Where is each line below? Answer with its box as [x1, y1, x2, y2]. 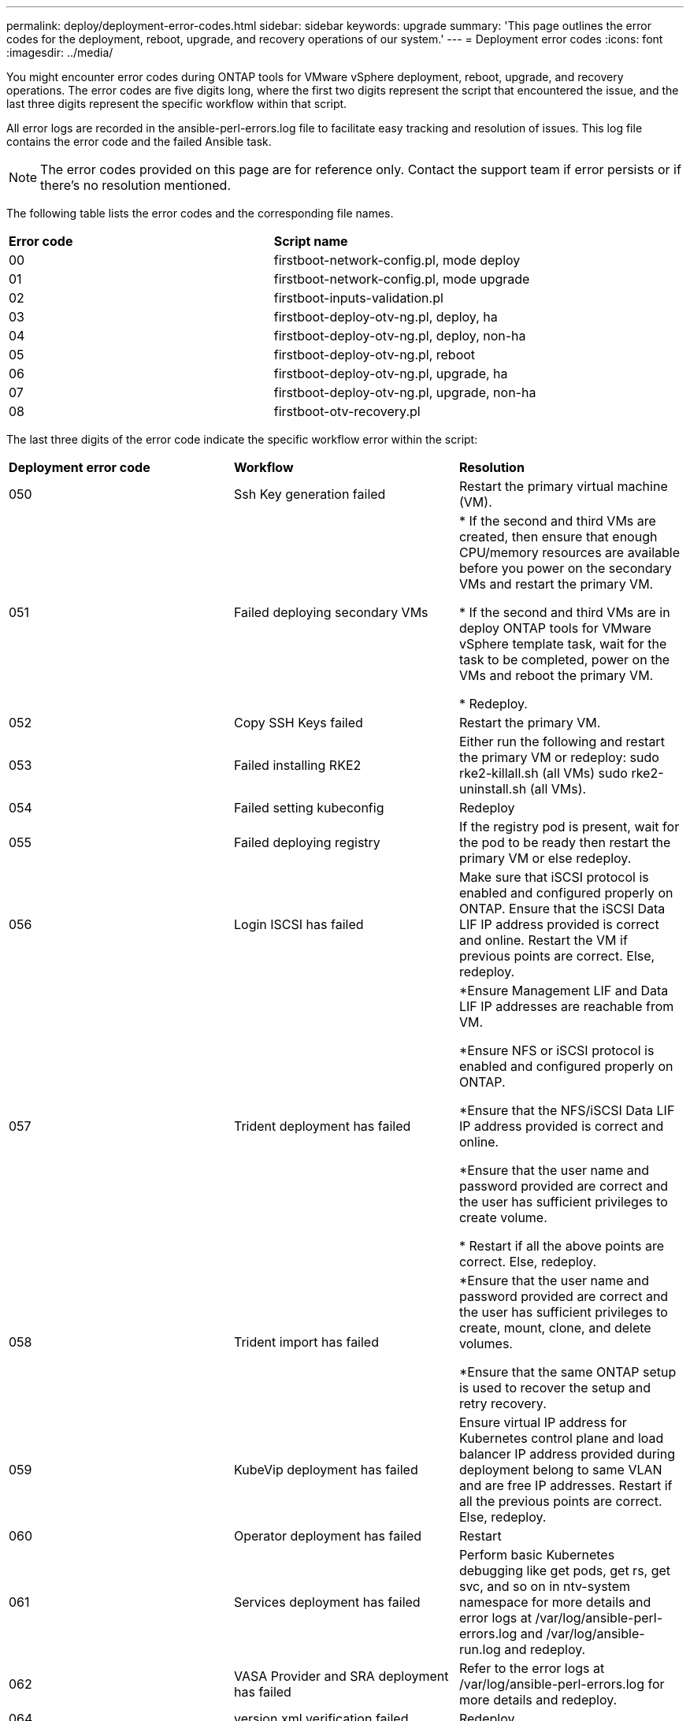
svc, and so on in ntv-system [458, 1578, 631, 1594]
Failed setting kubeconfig [233, 800, 384, 816]
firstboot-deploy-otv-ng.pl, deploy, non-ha [273, 328, 526, 344]
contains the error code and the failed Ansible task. [6, 135, 272, 148]
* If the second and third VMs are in [458, 604, 670, 620]
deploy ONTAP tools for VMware [458, 620, 651, 636]
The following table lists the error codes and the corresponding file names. [6, 206, 394, 220]
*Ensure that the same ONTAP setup [458, 1364, 677, 1380]
